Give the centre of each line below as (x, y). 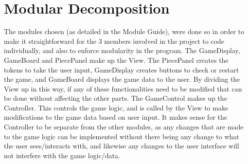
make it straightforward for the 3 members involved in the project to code (114, 41)
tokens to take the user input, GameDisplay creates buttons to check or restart (122, 69)
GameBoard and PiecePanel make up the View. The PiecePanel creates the (116, 60)
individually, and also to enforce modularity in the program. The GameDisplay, (122, 50)
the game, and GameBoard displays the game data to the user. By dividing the (122, 79)
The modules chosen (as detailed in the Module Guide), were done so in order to (124, 31)
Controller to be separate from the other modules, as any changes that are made (124, 127)
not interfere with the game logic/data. (62, 155)
